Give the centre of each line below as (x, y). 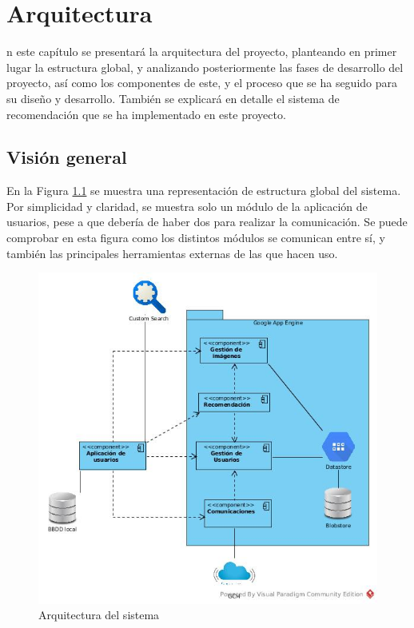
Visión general (67, 157)
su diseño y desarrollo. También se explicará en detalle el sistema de (173, 98)
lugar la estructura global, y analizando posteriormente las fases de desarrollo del (205, 67)
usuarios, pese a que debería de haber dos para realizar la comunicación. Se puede (207, 222)
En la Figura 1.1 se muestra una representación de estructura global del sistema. (204, 191)
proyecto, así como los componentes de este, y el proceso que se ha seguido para (202, 83)
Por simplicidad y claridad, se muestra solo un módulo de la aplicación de (187, 206)
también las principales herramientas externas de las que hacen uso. (172, 253)
